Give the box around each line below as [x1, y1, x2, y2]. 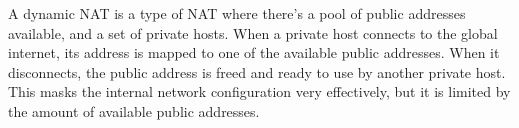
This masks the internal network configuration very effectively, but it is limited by [8, 81, 511, 102]
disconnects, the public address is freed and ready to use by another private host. [8, 61, 506, 82]
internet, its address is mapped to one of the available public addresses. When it [8, 42, 500, 63]
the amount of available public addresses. [8, 100, 260, 121]
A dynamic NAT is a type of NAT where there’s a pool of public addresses [8, 3, 466, 23]
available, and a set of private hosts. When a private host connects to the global [8, 22, 498, 43]
